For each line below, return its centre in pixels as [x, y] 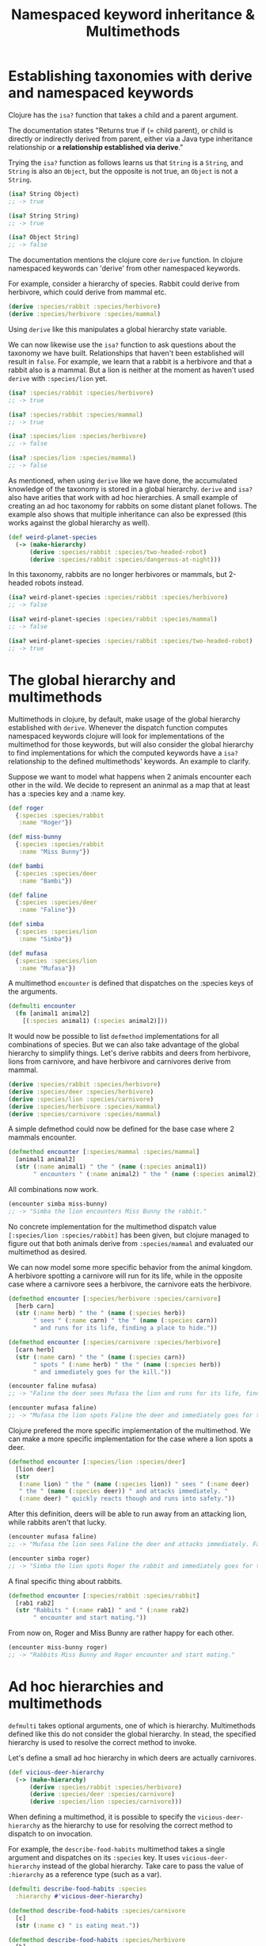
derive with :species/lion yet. [58, 378]
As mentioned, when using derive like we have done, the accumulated [123, 480]
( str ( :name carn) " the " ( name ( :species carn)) [101, 1357]
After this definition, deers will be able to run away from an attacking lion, [127, 1514]
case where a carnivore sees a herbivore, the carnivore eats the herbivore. [130, 1284]
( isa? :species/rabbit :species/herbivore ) [81, 393]
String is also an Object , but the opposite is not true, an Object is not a [123, 171]
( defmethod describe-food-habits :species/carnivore [97, 1910]
